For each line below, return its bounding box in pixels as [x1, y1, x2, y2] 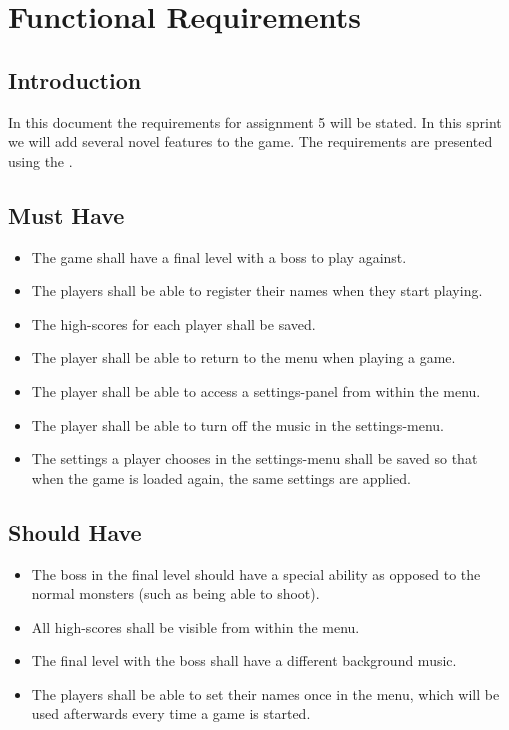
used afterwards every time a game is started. [31, 703, 311, 724]
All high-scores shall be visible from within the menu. [31, 616, 360, 637]
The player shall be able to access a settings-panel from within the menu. [31, 380, 481, 401]
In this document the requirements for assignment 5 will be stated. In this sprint [8, 111, 502, 132]
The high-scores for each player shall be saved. [31, 313, 316, 334]
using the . [8, 150, 73, 171]
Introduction [8, 64, 142, 95]
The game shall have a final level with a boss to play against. [31, 246, 407, 267]
